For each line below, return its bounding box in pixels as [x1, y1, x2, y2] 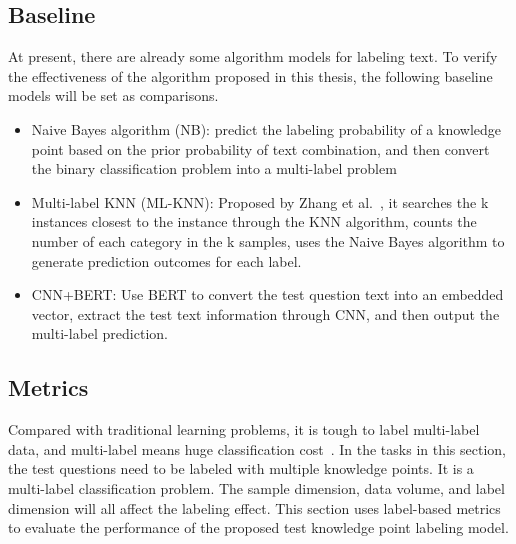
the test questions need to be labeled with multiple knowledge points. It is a [8, 458, 474, 479]
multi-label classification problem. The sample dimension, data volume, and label [8, 477, 505, 498]
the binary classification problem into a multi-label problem [31, 158, 397, 179]
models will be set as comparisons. [8, 85, 219, 106]
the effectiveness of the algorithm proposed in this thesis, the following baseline [8, 65, 493, 86]
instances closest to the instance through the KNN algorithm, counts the [31, 211, 477, 232]
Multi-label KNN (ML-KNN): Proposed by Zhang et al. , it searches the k [31, 191, 489, 212]
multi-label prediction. [31, 323, 168, 344]
